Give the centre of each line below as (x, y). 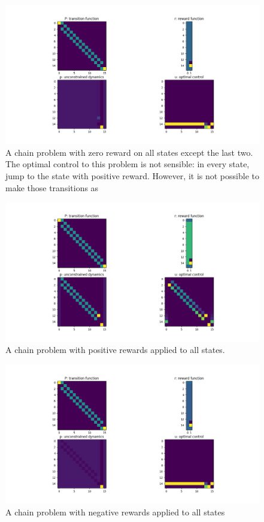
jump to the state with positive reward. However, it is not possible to (132, 176)
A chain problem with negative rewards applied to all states (115, 512)
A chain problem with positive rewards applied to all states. (115, 350)
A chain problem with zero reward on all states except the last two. (129, 152)
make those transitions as (52, 187)
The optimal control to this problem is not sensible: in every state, (128, 164)
